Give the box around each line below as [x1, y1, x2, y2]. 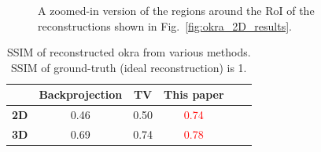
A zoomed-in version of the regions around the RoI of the [38, 2, 315, 18]
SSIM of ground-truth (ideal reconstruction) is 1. [11, 59, 247, 75]
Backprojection [39, 86, 123, 103]
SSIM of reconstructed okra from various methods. [6, 44, 251, 60]
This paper [164, 86, 224, 103]
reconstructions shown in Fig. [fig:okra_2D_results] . [38, 17, 292, 34]
